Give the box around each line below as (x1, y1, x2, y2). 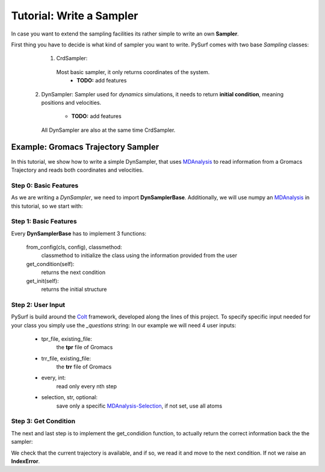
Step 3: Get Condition (11, 417, 75, 426)
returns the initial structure (41, 285, 107, 293)
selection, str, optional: (41, 394, 97, 401)
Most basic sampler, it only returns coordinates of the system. (56, 68, 210, 75)
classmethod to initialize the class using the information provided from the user (41, 252, 238, 259)
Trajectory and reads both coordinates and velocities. (11, 166, 144, 173)
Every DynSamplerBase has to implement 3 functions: (11, 229, 147, 237)
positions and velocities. (41, 99, 102, 106)
